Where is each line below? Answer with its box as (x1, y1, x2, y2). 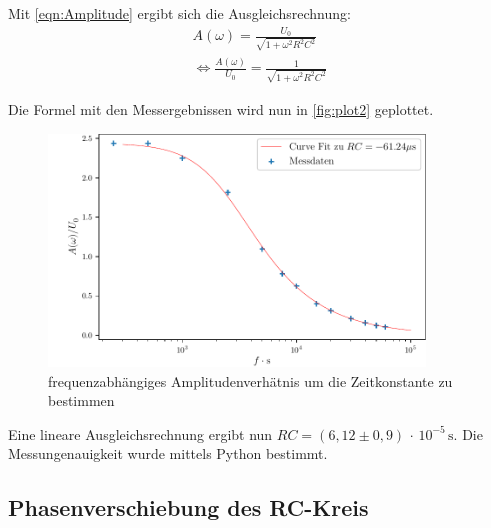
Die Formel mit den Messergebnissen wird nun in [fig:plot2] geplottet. (8, 99, 434, 120)
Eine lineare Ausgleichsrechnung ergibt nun (8, 423, 273, 444)
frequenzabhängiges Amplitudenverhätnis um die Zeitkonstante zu (48, 370, 453, 391)
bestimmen (48, 390, 115, 411)
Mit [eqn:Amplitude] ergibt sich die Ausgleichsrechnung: (8, 3, 351, 23)
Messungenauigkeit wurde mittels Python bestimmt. (8, 443, 328, 464)
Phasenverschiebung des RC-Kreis (8, 492, 369, 523)
